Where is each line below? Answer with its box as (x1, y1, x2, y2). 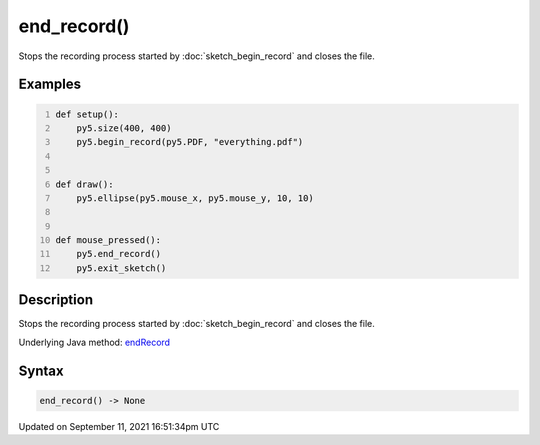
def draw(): (55, 178, 114, 190)
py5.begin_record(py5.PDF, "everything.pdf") (76, 136, 304, 148)
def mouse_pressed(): (55, 235, 162, 246)
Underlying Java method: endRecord (18, 336, 170, 348)
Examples (18, 76, 82, 93)
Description (18, 291, 94, 309)
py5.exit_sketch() (76, 262, 167, 274)
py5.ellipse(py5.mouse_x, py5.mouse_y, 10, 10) (76, 192, 314, 204)
